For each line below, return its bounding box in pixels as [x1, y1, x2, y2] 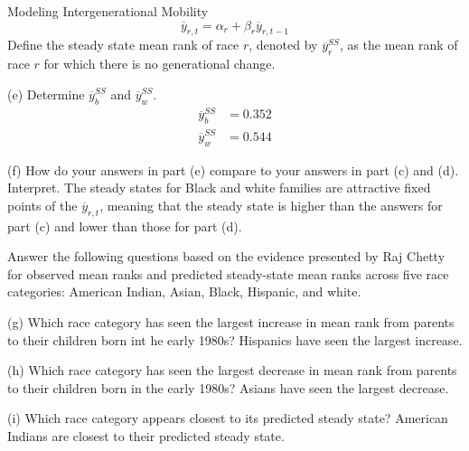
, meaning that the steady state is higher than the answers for [99, 195, 443, 214]
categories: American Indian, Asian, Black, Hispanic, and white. [7, 282, 361, 301]
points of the [7, 195, 78, 214]
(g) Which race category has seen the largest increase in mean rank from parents [7, 313, 455, 332]
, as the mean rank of [339, 35, 458, 54]
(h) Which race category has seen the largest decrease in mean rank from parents [7, 361, 457, 380]
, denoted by [249, 35, 318, 54]
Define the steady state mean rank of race [7, 35, 239, 54]
